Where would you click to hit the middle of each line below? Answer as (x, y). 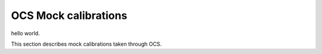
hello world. (25, 33)
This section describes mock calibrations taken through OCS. (86, 44)
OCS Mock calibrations (69, 15)
